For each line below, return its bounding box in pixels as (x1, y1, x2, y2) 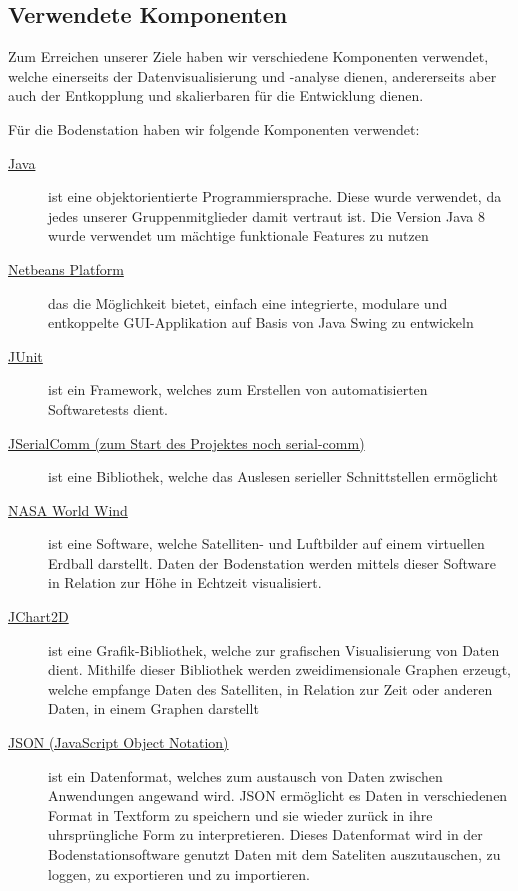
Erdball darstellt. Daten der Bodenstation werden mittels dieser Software (48, 552, 496, 573)
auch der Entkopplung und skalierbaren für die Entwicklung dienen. (8, 85, 424, 106)
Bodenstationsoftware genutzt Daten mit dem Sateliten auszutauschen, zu (48, 844, 501, 865)
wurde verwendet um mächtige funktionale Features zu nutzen (48, 225, 429, 246)
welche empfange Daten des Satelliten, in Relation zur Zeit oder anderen (48, 678, 493, 699)
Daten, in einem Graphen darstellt (48, 698, 259, 719)
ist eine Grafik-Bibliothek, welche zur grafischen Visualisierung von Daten (48, 639, 500, 660)
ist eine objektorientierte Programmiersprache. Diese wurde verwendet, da (48, 186, 502, 207)
